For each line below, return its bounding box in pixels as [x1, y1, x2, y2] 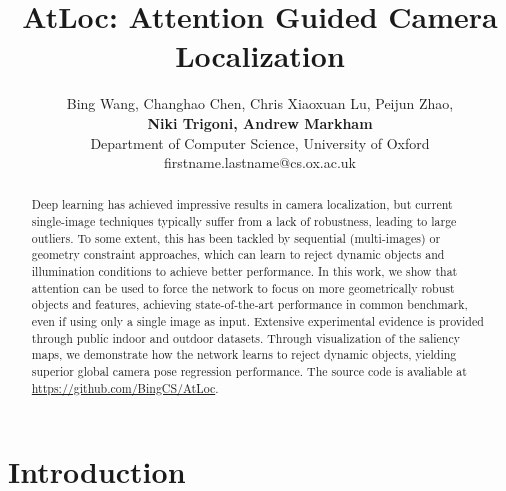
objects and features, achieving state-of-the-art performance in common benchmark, [31, 296, 468, 313]
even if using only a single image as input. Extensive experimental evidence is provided [31, 313, 484, 330]
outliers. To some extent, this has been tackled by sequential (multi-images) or [31, 229, 441, 246]
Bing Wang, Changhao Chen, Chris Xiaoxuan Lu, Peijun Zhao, [66, 93, 454, 114]
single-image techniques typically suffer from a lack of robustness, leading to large [31, 213, 457, 230]
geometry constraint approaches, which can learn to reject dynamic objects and [31, 246, 445, 263]
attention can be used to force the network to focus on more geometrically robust [31, 279, 455, 296]
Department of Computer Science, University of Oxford [90, 132, 430, 153]
